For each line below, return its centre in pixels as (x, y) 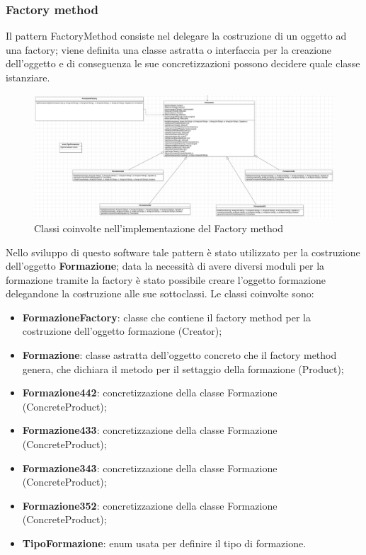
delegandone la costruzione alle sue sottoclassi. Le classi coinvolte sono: (160, 293)
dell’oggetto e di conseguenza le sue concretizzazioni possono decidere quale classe (183, 63)
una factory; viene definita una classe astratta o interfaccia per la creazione (169, 49)
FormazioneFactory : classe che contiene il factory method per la (166, 317)
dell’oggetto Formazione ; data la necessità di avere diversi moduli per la (165, 266)
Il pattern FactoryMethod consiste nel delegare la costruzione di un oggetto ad (176, 36)
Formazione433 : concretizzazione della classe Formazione (150, 430)
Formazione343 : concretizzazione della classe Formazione (150, 468)
